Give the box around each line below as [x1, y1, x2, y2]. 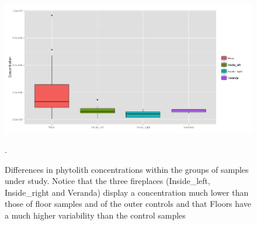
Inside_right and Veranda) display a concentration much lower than [5, 186, 249, 198]
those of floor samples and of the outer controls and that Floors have [5, 197, 251, 210]
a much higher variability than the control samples [5, 209, 186, 221]
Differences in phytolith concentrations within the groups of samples [5, 163, 249, 175]
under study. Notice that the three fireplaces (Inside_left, [5, 175, 210, 187]
